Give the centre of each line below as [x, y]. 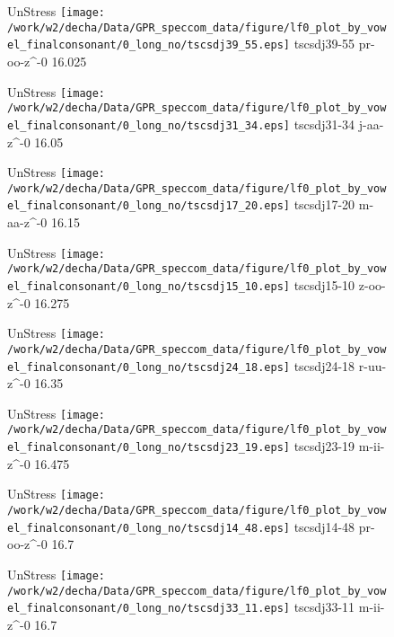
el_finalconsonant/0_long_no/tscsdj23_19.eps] [149, 448]
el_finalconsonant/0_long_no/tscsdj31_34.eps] [149, 125]
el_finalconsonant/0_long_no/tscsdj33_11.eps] [149, 609]
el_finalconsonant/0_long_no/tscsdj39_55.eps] [149, 45]
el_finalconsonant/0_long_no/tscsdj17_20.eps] [149, 206]
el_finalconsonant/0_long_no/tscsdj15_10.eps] [149, 287]
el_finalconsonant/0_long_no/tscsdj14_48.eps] [149, 528]
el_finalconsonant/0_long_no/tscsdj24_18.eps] [149, 367]
